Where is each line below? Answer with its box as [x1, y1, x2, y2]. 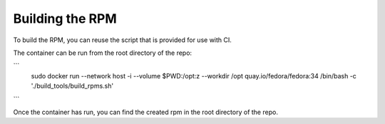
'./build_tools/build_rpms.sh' [31, 82, 114, 91]
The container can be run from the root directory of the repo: [13, 48, 192, 57]
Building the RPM [13, 11, 117, 26]
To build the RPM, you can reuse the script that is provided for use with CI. [13, 36, 232, 44]
